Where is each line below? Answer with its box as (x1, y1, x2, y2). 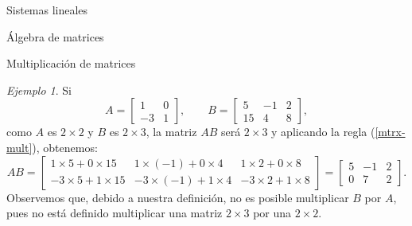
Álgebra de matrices (6, 28, 104, 45)
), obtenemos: (32, 138, 98, 155)
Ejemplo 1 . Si (6, 81, 72, 98)
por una (253, 205, 292, 221)
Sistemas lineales (6, 2, 88, 18)
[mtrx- (375, 123, 406, 140)
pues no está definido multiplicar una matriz (6, 205, 223, 221)
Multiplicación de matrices (6, 55, 136, 72)
